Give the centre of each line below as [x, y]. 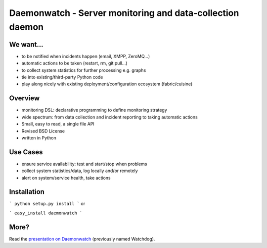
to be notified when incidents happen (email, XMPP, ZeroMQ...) [86, 56]
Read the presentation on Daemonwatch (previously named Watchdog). [82, 239]
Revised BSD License [43, 131]
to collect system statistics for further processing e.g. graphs [84, 70]
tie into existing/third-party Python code [62, 77]
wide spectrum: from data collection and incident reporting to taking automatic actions [110, 117]
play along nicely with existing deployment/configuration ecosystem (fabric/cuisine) [107, 84]
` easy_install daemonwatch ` [46, 213]
